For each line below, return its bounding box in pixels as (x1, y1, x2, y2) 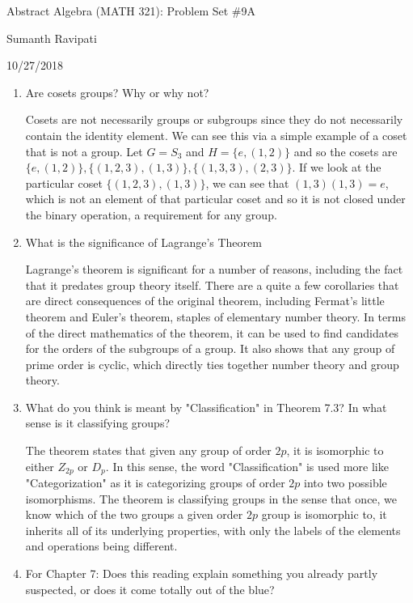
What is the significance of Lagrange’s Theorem (25, 233, 262, 250)
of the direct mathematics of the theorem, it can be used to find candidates (25, 324, 398, 341)
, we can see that (205, 174, 289, 191)
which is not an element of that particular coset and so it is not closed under (25, 190, 406, 207)
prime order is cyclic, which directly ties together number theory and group (25, 355, 399, 372)
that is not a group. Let (25, 142, 143, 159)
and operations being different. (25, 537, 178, 554)
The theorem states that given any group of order (25, 442, 272, 459)
